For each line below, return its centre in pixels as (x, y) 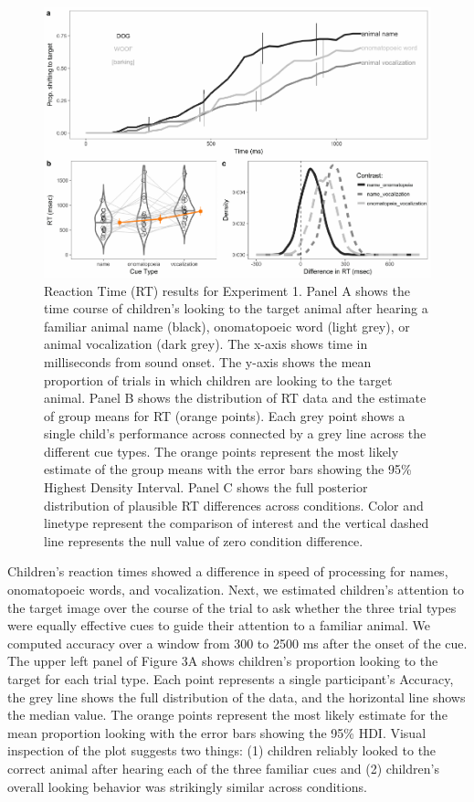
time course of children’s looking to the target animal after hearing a (236, 308)
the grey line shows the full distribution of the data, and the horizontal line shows (237, 696)
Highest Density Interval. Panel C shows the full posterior (206, 487)
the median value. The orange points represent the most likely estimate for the (227, 715)
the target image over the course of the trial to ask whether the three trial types (232, 607)
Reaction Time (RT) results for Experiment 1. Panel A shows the (227, 290)
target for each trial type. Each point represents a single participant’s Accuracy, (231, 679)
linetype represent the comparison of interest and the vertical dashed (237, 523)
